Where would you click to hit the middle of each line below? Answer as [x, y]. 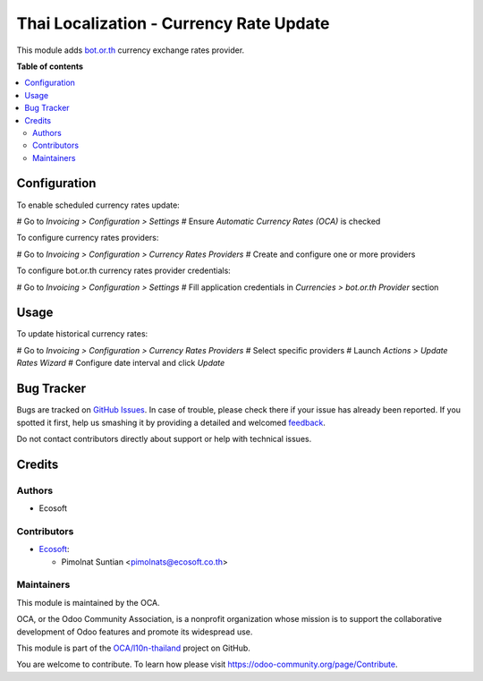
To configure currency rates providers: [88, 238]
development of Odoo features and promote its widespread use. [135, 632]
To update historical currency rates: [82, 334]
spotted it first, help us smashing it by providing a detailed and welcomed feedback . [171, 422]
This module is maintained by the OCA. [88, 602]
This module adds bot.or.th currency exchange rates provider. [131, 50]
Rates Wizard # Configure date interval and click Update [121, 363]
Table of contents [50, 66]
